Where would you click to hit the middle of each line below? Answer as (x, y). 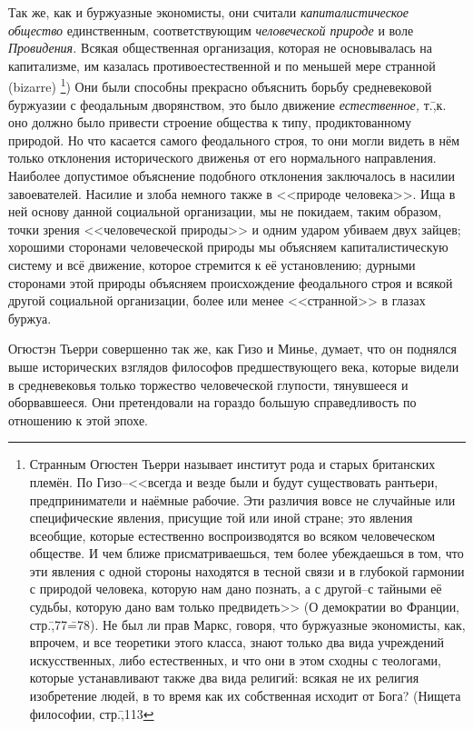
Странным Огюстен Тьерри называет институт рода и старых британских (232, 464)
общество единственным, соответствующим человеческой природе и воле (211, 30)
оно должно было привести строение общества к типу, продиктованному (210, 122)
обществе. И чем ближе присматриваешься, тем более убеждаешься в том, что (246, 553)
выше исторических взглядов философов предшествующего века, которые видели (234, 366)
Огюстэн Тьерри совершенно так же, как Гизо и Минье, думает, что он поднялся (232, 349)
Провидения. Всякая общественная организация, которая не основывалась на (220, 48)
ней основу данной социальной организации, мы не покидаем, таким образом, (225, 211)
